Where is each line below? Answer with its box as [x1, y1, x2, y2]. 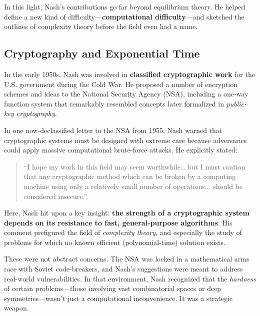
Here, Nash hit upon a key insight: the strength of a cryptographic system [4, 207, 249, 218]
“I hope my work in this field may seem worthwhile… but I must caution [23, 161, 245, 171]
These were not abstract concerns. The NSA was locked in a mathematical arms [4, 253, 249, 264]
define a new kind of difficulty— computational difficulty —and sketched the [4, 11, 244, 21]
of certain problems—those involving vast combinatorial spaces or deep [4, 283, 221, 293]
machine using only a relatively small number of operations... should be [23, 180, 242, 191]
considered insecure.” [23, 190, 87, 201]
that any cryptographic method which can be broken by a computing [23, 171, 236, 181]
